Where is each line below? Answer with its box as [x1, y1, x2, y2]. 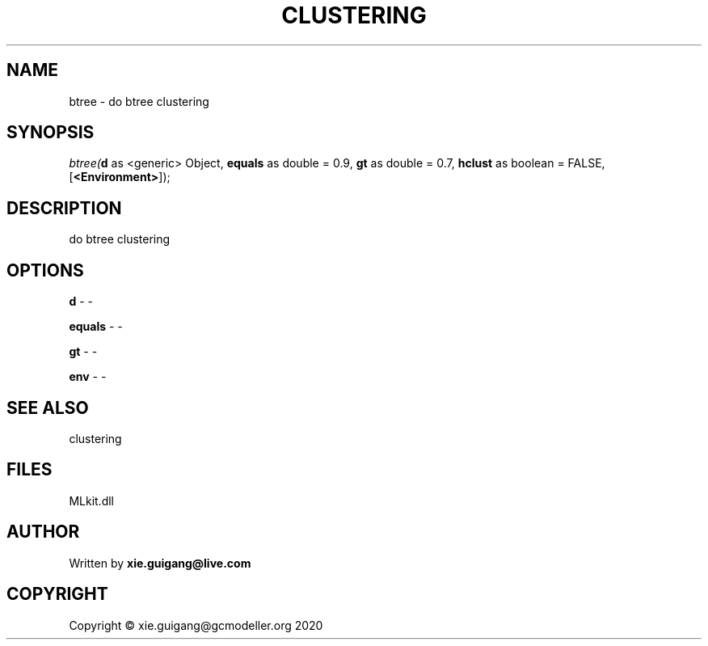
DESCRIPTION [6, 197, 122, 218]
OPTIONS [6, 260, 84, 281]
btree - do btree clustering [69, 94, 209, 108]
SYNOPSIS [6, 122, 95, 143]
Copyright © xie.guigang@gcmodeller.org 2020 [69, 618, 323, 632]
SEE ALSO [6, 397, 89, 418]
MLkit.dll [69, 493, 114, 508]
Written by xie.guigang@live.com [69, 555, 251, 570]
